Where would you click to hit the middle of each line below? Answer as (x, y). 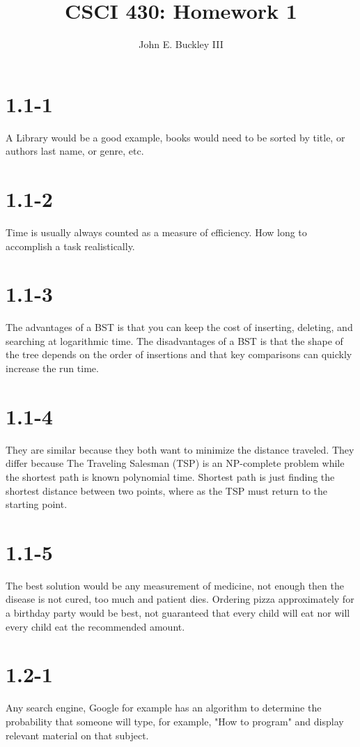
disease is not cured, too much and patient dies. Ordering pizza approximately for (180, 599)
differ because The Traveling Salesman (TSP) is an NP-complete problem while (175, 463)
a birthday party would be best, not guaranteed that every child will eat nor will (178, 613)
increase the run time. (52, 368)
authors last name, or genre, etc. (75, 151)
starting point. (37, 504)
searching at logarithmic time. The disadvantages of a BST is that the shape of (174, 340)
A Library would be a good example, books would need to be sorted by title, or (175, 137)
